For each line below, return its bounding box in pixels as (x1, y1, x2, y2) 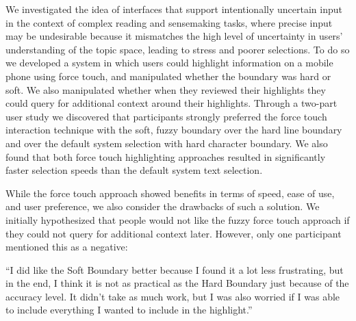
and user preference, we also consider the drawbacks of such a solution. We (5, 199, 320, 214)
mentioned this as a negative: (5, 240, 128, 254)
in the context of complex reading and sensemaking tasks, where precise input (5, 15, 333, 29)
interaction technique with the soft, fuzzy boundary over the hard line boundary (5, 123, 342, 137)
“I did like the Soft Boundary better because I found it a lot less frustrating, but (5, 262, 344, 277)
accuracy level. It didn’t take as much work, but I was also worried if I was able (5, 289, 340, 303)
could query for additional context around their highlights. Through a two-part (5, 96, 338, 110)
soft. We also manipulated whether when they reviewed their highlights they (5, 82, 326, 97)
